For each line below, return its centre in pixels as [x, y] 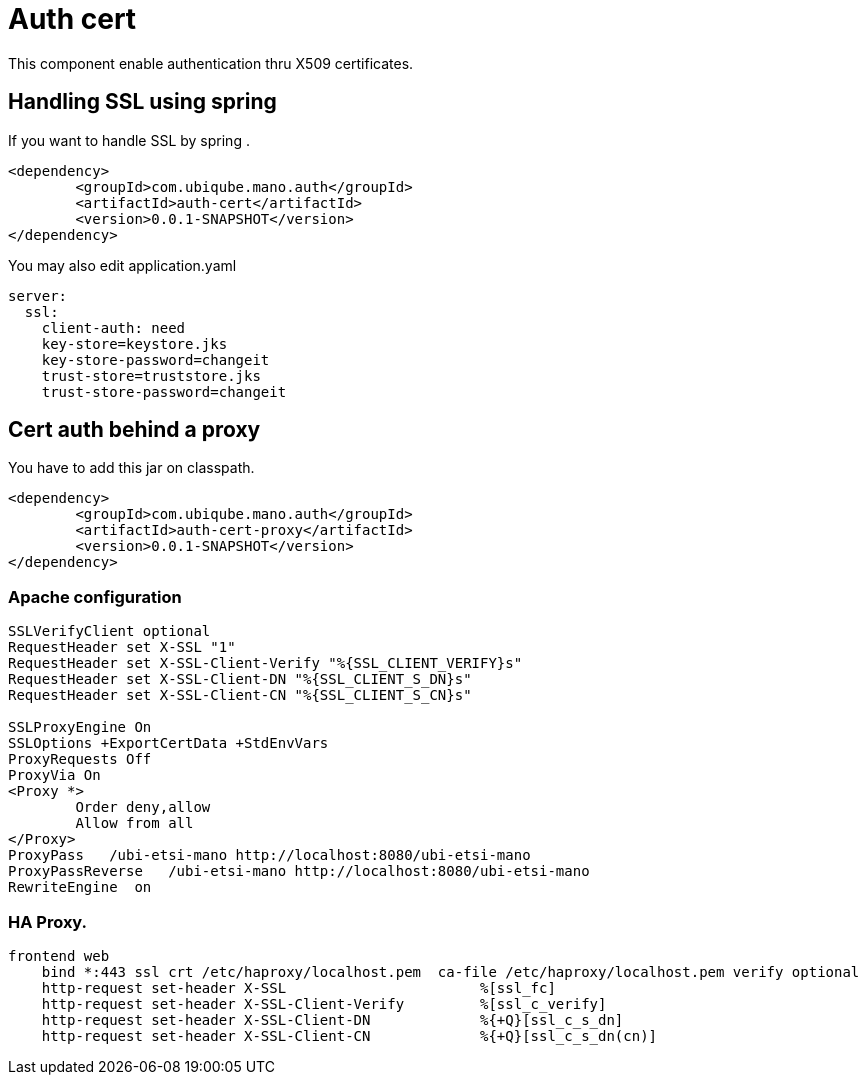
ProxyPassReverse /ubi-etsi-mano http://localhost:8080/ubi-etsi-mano [299, 871]
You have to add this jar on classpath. [131, 468]
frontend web [59, 955]
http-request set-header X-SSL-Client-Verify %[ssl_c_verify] [324, 1003]
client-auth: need [113, 327]
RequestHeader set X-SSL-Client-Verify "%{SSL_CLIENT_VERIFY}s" [265, 663]
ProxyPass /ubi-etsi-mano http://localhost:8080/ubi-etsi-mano [269, 855]
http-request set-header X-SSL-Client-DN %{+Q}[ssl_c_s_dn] [332, 1019]
